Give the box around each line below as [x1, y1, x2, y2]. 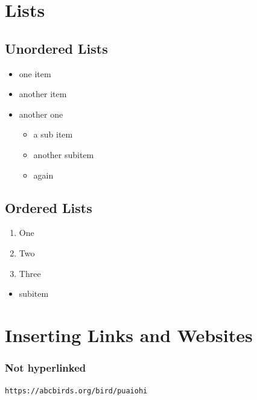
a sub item [33, 128, 73, 141]
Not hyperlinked [5, 360, 86, 375]
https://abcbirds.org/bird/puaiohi [5, 387, 148, 396]
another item [19, 87, 67, 100]
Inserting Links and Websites [5, 322, 253, 347]
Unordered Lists [5, 39, 108, 57]
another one [19, 107, 63, 120]
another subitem [33, 148, 94, 160]
